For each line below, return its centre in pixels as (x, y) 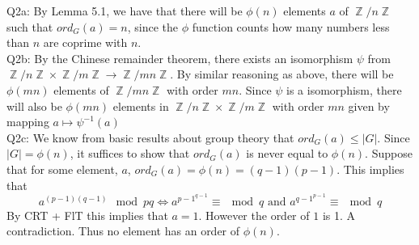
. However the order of (254, 215)
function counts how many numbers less (291, 26)
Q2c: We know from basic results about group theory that (150, 137)
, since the (153, 26)
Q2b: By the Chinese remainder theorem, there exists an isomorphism (180, 58)
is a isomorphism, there (344, 89)
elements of (81, 89)
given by (369, 106)
